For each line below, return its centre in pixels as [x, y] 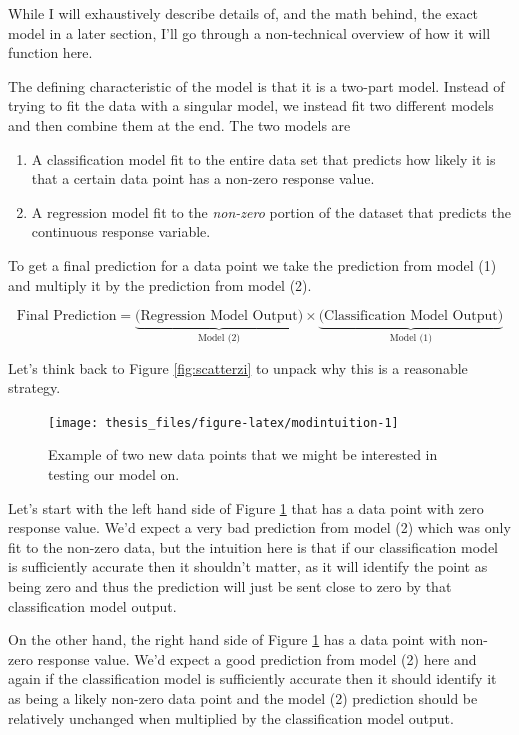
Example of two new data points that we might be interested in [243, 454]
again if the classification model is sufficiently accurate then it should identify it [252, 678]
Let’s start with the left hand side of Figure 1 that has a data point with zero [246, 507]
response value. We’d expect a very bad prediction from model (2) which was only [259, 527]
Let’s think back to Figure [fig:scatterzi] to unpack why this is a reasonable [238, 367]
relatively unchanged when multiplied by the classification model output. [231, 717]
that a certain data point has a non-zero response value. [203, 178]
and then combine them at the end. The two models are [179, 124]
